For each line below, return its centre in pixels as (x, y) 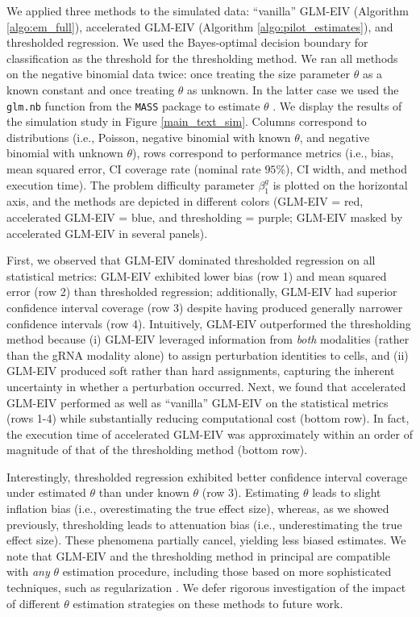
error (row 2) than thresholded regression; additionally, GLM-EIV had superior (202, 292)
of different (33, 603)
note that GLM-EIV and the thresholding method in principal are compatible (198, 555)
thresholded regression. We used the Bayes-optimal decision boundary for (187, 42)
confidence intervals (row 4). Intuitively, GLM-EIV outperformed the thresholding (209, 323)
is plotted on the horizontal (340, 184)
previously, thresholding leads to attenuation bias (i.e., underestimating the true (204, 524)
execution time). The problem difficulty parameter (131, 184)
